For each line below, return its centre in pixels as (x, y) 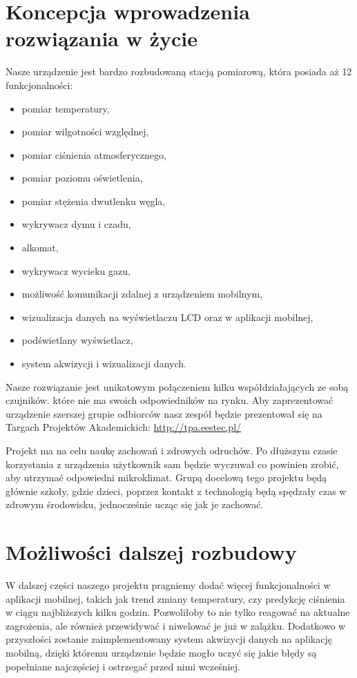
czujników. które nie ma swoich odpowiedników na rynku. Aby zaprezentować (170, 400)
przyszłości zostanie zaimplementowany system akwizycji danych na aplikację (169, 639)
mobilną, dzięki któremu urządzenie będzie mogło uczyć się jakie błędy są (161, 653)
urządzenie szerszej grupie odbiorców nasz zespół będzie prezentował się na (164, 413)
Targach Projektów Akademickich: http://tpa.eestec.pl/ (124, 427)
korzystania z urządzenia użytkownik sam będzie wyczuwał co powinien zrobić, (172, 464)
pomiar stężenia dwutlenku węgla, (94, 201)
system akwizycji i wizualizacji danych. (104, 364)
